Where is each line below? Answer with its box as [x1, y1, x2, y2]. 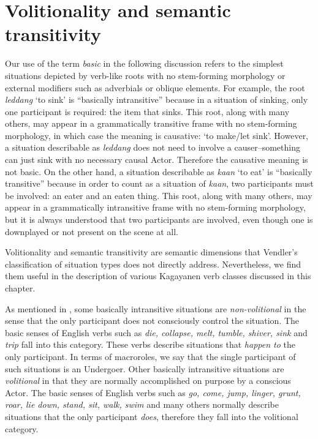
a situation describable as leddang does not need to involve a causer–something [5, 141, 300, 154]
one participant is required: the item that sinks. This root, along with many [5, 105, 290, 118]
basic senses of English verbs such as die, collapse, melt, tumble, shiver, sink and [5, 326, 308, 339]
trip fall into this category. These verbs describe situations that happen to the [5, 338, 295, 351]
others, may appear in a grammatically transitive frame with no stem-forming [5, 117, 297, 130]
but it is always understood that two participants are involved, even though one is [5, 213, 313, 226]
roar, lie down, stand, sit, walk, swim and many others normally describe [5, 398, 279, 411]
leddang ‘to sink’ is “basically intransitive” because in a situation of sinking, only [5, 93, 308, 106]
